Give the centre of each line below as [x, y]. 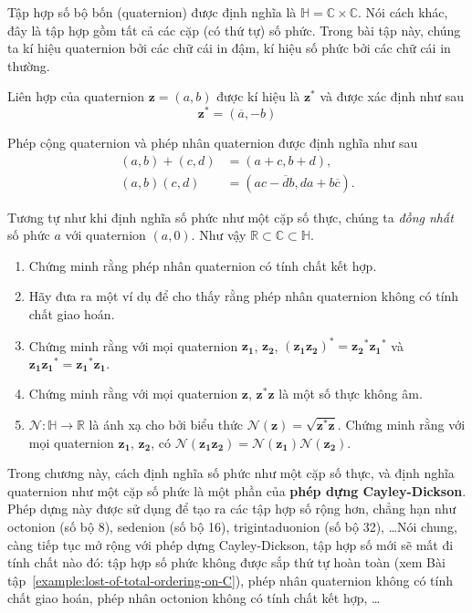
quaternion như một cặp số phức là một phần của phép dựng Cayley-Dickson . [237, 490]
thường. [29, 65]
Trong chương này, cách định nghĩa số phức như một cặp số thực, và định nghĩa [231, 473]
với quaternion [105, 235]
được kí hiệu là [258, 96]
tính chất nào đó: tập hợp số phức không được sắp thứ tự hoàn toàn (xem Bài [226, 562]
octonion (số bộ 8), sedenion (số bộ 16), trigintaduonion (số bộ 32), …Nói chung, [232, 526]
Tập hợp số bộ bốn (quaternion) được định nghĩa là [152, 12]
